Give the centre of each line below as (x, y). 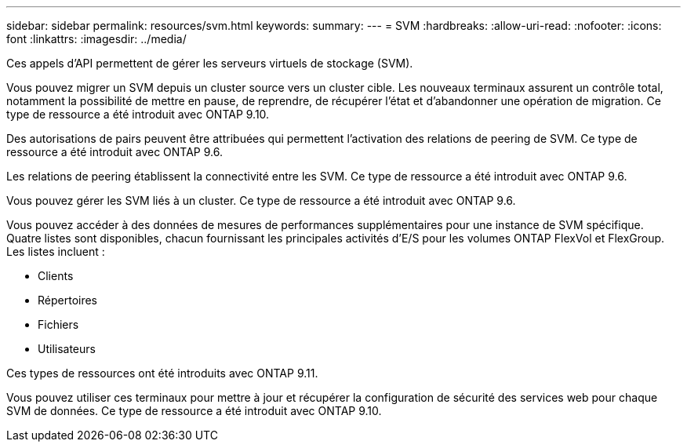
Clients (56, 276)
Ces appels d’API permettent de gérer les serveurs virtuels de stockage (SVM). (210, 63)
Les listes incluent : (56, 251)
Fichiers (58, 324)
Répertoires (68, 300)
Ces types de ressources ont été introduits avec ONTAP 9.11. (162, 373)
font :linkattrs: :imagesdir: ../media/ (96, 39)
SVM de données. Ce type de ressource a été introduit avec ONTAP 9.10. (194, 411)
